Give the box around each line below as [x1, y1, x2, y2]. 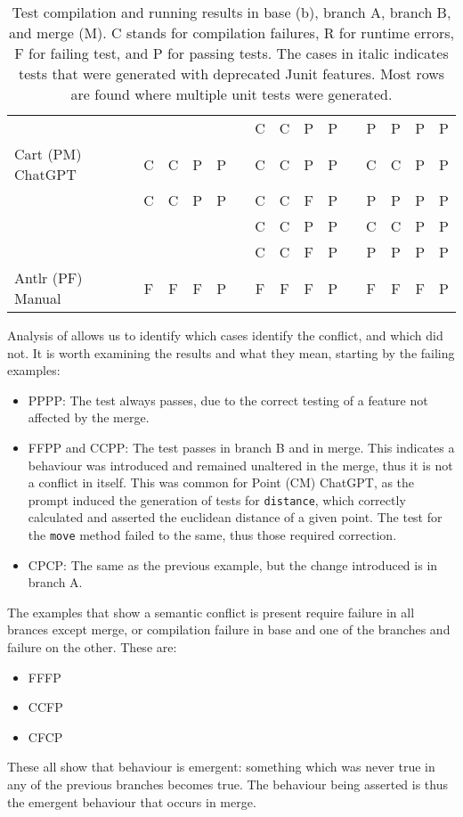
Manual [14, 288, 61, 308]
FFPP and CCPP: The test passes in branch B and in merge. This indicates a [28, 437, 455, 456]
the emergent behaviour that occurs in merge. [7, 792, 256, 811]
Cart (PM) [14, 143, 82, 164]
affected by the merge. [28, 408, 150, 427]
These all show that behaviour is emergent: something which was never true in [7, 757, 435, 776]
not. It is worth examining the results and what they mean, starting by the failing [7, 343, 455, 362]
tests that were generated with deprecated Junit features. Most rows [18, 63, 445, 84]
